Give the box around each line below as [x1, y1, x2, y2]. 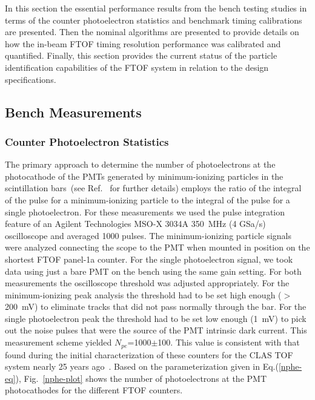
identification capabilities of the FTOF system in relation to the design [5, 61, 269, 73]
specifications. [5, 73, 56, 85]
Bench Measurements [5, 102, 142, 121]
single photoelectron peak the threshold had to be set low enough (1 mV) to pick [5, 312, 307, 324]
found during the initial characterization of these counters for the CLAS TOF [5, 348, 293, 361]
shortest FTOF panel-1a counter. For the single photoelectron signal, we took [5, 252, 293, 265]
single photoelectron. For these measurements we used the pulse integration [5, 205, 285, 218]
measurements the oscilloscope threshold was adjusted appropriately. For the [5, 277, 290, 289]
